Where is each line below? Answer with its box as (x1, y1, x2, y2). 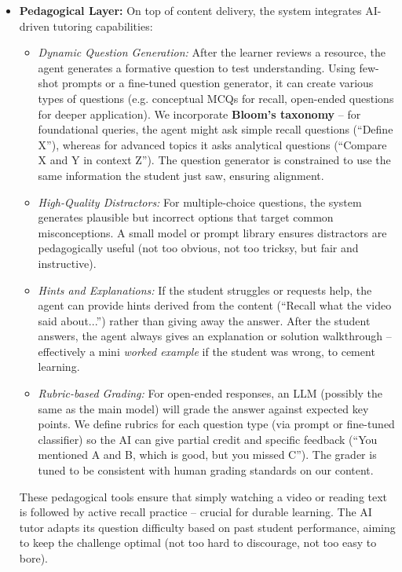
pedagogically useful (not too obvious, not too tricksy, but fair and (38, 240, 359, 256)
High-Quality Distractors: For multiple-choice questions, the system (38, 193, 362, 210)
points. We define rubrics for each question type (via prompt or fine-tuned (38, 416, 395, 432)
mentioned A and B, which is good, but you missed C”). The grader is (38, 446, 377, 463)
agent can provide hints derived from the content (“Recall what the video (38, 297, 392, 313)
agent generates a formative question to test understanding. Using (38, 59, 356, 75)
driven (19, 17, 49, 34)
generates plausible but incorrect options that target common (38, 209, 334, 225)
